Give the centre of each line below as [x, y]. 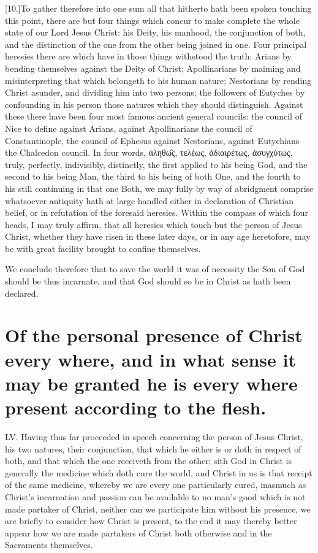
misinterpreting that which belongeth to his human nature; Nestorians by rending [158, 80]
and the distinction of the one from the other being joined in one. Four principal [156, 44]
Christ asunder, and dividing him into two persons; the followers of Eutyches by [155, 92]
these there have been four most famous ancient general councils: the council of [153, 116]
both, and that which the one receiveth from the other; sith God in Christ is [148, 461]
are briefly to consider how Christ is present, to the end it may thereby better [151, 521]
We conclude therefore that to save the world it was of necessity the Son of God [155, 269]
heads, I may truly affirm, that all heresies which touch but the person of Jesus [153, 224]
